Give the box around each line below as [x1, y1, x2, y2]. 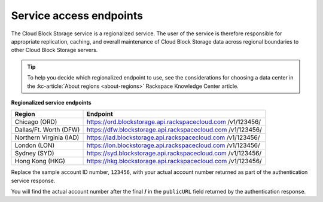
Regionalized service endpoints [11, 99, 92, 106]
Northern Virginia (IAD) [14, 133, 80, 142]
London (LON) [14, 141, 55, 149]
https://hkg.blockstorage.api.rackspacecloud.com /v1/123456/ [86, 157, 263, 166]
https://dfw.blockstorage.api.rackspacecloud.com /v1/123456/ [86, 126, 263, 134]
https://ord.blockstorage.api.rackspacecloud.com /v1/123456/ [86, 118, 261, 126]
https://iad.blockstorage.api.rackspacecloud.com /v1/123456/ [86, 133, 260, 142]
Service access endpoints [11, 9, 144, 22]
